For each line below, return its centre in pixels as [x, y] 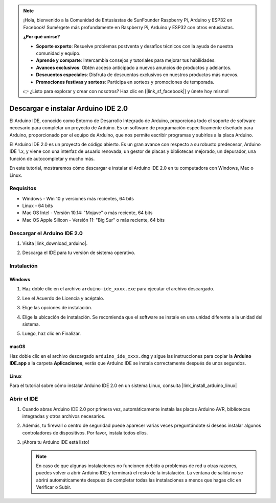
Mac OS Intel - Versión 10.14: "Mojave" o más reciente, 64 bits [87, 213]
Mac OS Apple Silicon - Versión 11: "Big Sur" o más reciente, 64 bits [94, 220]
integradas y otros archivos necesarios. [64, 416]
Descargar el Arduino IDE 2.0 [46, 233]
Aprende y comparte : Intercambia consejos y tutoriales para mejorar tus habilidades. [126, 60]
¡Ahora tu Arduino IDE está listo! [56, 442]
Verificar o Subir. [54, 487]
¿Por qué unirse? [42, 37]
